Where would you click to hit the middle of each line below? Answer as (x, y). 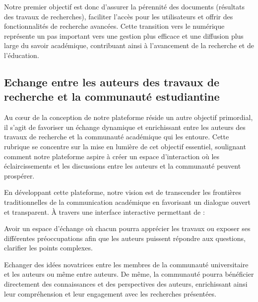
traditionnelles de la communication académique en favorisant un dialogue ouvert (127, 202)
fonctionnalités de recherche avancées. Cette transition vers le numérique (114, 26)
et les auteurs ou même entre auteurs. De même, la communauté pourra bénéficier (129, 274)
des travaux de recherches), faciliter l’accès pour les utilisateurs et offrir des (119, 16)
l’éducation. (22, 55)
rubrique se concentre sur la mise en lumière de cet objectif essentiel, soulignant (125, 146)
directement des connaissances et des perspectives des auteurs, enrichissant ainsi (126, 284)
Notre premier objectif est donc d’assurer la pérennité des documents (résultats (124, 6)
